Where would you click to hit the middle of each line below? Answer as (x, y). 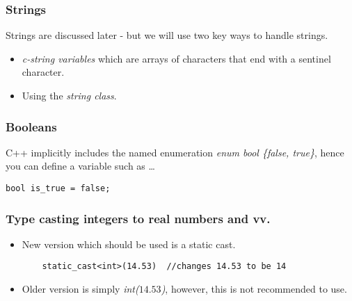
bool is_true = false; (58, 188)
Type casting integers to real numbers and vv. (138, 218)
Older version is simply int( (80, 289)
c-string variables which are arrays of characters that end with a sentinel (176, 58)
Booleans (31, 126)
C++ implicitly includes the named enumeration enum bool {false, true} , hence (175, 152)
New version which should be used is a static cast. (129, 244)
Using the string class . (69, 95)
